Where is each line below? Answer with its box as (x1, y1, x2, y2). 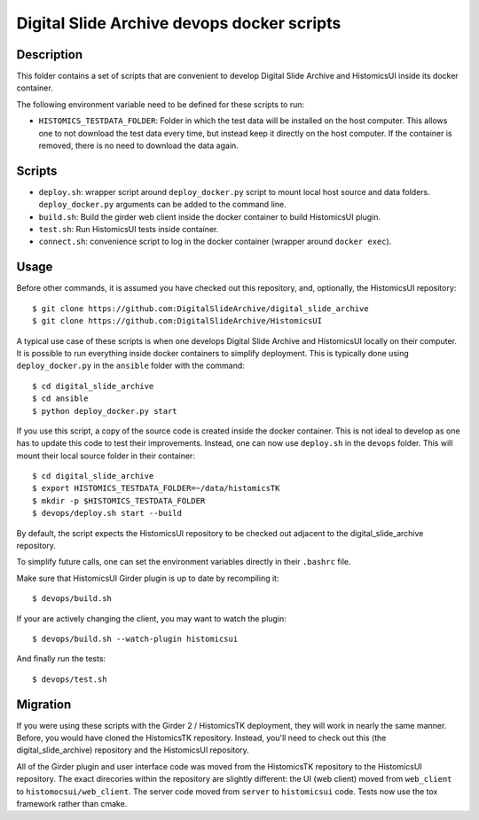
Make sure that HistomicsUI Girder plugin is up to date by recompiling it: (16, 573, 279, 583)
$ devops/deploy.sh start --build (32, 508, 182, 519)
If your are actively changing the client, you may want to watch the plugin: (16, 613, 287, 624)
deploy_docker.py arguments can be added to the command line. (38, 199, 287, 210)
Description (16, 47, 83, 62)
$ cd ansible (32, 394, 89, 403)
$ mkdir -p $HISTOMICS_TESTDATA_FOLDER (32, 496, 206, 505)
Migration (16, 697, 72, 712)
